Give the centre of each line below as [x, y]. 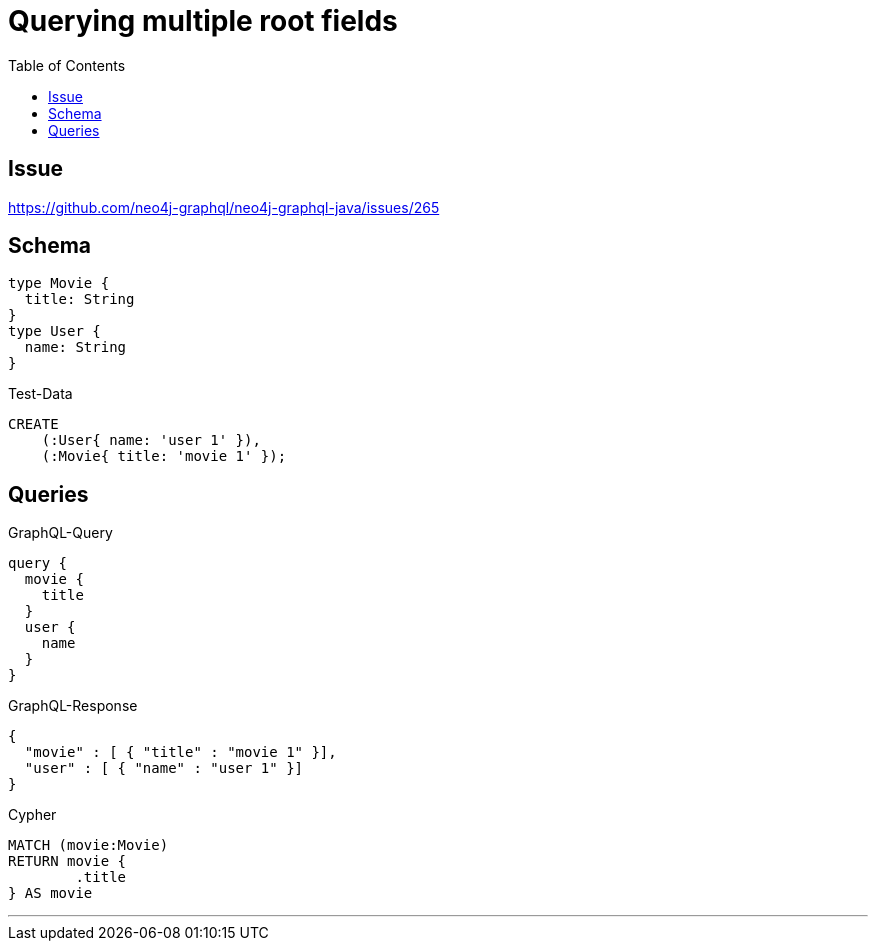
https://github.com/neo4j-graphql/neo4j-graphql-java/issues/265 [224, 207]
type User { [54, 331]
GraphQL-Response [73, 706]
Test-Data [40, 394]
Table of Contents [67, 65]
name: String [75, 347]
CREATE [33, 424]
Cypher [32, 815]
